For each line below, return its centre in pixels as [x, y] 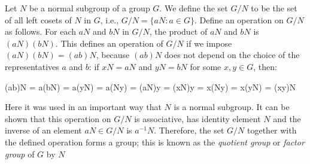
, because [113, 55]
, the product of [178, 31]
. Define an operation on [239, 19]
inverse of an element [43, 130]
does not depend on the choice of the [232, 55]
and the [287, 118]
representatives [32, 66]
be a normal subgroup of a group [89, 8]
